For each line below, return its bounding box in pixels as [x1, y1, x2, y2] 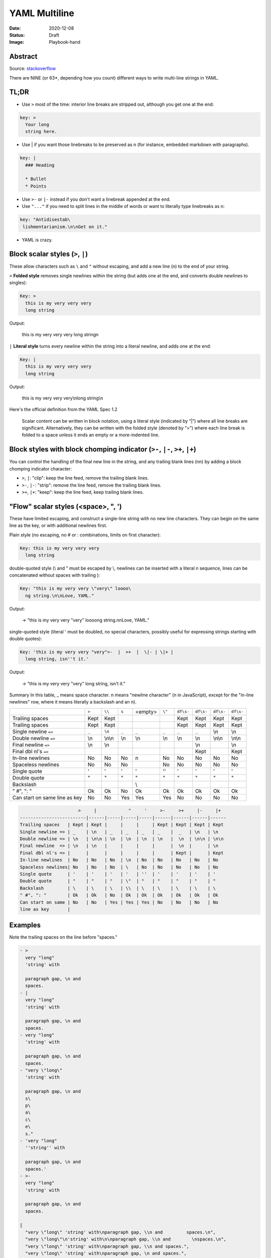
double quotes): [9, 636, 42, 642]
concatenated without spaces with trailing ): [9, 572, 100, 578]
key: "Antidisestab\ [20, 217, 70, 222]
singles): [9, 280, 27, 286]
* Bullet [25, 176, 47, 182]
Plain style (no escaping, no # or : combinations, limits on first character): [9, 531, 161, 538]
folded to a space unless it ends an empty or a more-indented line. [22, 432, 160, 438]
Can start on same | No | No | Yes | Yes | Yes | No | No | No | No [20, 899, 218, 905]
